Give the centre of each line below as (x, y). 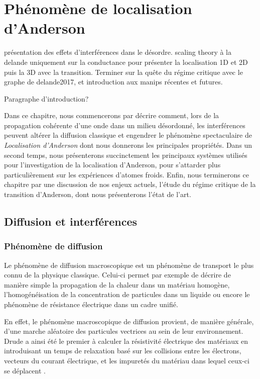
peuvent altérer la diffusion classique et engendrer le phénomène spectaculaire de (128, 135)
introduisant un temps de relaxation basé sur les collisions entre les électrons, (123, 351)
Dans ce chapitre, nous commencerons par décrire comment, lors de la (112, 115)
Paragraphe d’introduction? (46, 98)
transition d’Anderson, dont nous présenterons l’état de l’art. (98, 194)
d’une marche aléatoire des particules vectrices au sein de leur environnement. (124, 331)
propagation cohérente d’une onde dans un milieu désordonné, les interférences (125, 125)
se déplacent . (25, 370)
